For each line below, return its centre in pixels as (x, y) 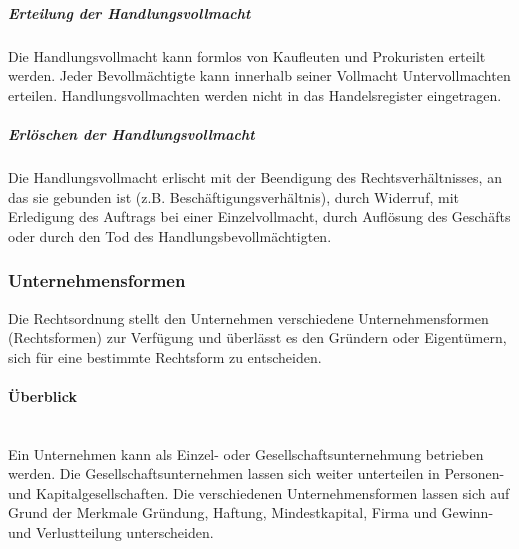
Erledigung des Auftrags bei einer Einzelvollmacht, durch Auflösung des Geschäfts (259, 216)
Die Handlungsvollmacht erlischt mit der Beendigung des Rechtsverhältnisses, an (255, 176)
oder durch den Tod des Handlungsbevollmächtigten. (170, 235)
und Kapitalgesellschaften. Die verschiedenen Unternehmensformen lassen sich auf (259, 492)
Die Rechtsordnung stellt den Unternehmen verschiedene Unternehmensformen (248, 317)
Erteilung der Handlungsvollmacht (129, 12)
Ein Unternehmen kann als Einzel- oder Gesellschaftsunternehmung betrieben (246, 453)
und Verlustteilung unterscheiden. (111, 532)
